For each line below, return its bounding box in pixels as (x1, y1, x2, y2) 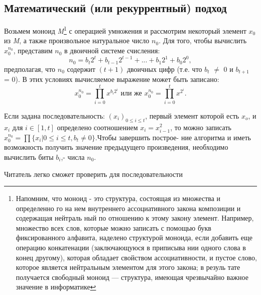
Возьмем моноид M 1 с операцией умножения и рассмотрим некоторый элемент (4, 24, 246, 36)
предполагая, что (4, 63, 56, 74)
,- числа (61, 151, 85, 162)
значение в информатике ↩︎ (16, 281, 96, 292)
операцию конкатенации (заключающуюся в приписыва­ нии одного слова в (16, 242, 246, 253)
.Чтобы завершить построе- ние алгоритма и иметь (95, 132, 251, 142)
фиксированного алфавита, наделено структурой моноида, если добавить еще (16, 232, 252, 243)
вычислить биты (4, 151, 54, 162)
